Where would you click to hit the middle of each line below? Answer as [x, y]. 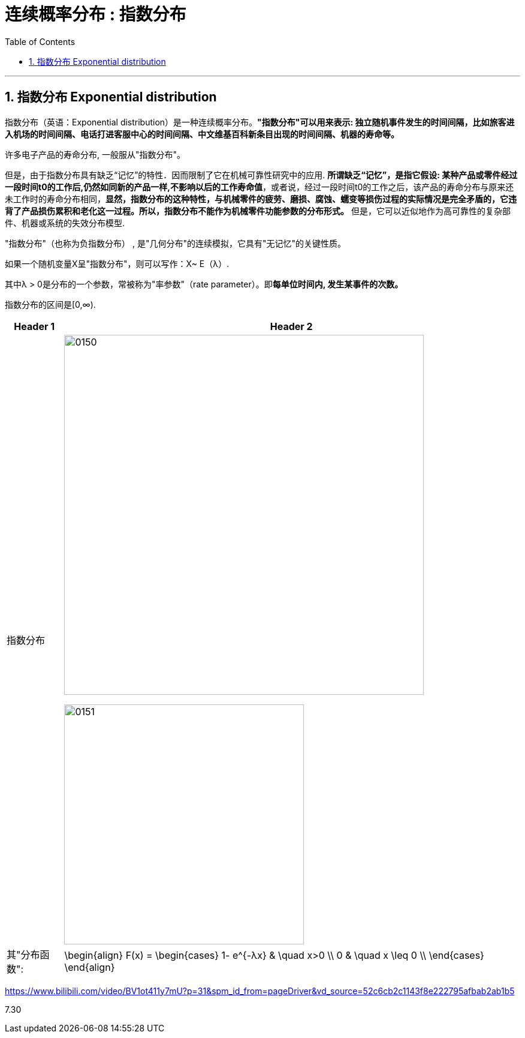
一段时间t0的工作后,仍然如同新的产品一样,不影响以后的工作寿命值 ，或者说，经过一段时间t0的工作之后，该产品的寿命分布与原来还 [260, 187]
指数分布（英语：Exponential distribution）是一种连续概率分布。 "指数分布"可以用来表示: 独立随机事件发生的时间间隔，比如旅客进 [260, 122]
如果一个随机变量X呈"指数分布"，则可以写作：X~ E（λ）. [117, 263]
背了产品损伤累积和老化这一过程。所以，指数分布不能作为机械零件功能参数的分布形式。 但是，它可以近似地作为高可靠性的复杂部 [258, 211]
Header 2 [291, 326]
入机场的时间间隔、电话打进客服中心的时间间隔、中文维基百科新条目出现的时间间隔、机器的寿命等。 [202, 134]
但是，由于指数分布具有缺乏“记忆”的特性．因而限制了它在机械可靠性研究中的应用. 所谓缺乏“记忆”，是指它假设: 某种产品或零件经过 [261, 175]
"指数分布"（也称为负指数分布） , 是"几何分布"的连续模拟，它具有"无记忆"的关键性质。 [176, 243]
